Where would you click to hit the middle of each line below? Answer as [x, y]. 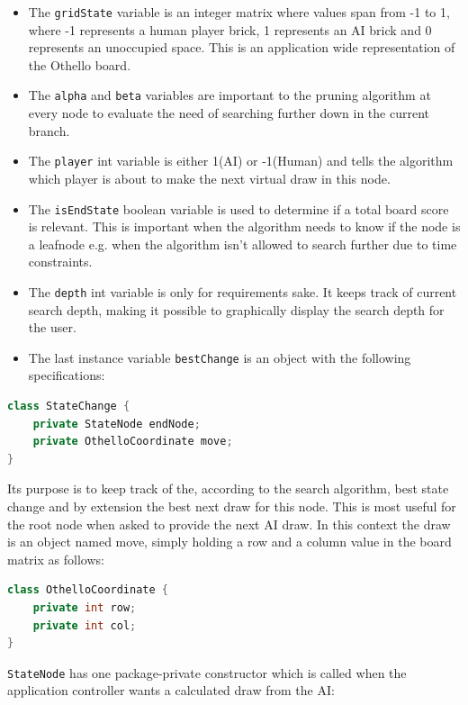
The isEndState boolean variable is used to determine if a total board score [238, 208]
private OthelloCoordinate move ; [133, 442]
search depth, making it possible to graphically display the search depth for [236, 309]
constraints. [60, 262]
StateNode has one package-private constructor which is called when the [207, 672]
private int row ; [85, 608]
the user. [52, 327]
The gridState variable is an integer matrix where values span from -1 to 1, [239, 12]
